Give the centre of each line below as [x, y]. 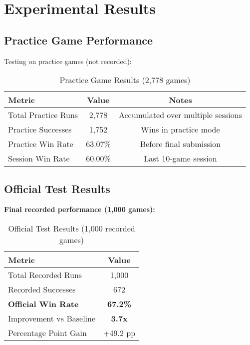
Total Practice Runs [43, 115]
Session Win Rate [39, 158]
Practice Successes [40, 129]
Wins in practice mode [180, 129]
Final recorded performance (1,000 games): [80, 209]
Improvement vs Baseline [52, 318]
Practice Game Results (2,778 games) [125, 80]
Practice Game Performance [79, 40]
